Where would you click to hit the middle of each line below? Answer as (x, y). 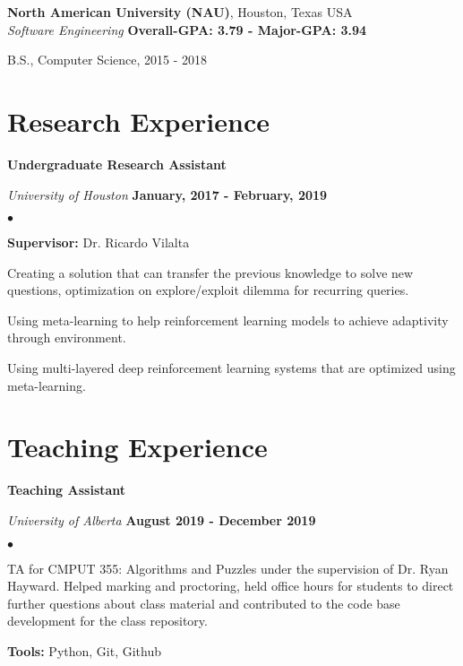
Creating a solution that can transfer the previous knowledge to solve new (210, 272)
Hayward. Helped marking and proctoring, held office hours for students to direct (231, 586)
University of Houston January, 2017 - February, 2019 (167, 194)
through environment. (67, 337)
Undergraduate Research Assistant (117, 164)
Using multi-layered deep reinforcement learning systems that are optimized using (231, 368)
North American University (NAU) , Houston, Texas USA (180, 12)
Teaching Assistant (67, 490)
